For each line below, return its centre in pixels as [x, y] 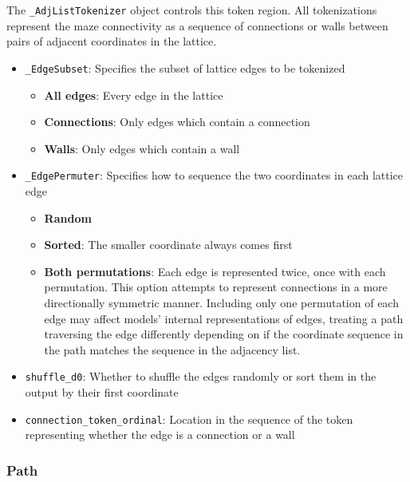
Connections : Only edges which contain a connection [177, 122]
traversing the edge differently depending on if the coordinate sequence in [224, 334]
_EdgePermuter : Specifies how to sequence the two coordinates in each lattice [214, 175]
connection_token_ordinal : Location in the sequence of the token [189, 419]
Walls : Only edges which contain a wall [142, 148]
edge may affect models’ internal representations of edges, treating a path [224, 318]
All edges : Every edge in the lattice [134, 95]
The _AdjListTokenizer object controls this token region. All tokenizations [192, 10]
